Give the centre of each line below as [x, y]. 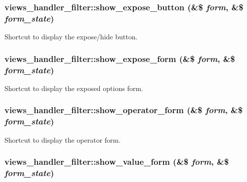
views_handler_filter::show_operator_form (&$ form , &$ [124, 110]
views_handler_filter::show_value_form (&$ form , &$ [117, 162]
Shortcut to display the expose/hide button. [71, 37]
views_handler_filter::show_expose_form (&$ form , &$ [120, 58]
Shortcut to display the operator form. [63, 139]
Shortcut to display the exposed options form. [74, 88]
